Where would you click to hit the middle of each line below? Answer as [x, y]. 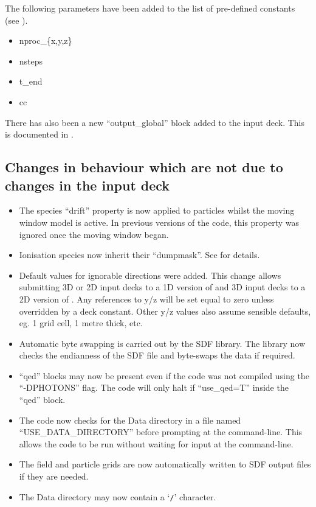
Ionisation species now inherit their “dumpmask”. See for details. [139, 255]
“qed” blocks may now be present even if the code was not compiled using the [164, 375]
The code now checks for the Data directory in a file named [130, 420]
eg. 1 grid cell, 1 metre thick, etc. [81, 323]
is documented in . [39, 134]
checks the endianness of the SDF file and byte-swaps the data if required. [157, 355]
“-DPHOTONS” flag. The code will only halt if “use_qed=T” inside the [154, 387]
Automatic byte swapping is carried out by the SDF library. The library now [162, 343]
